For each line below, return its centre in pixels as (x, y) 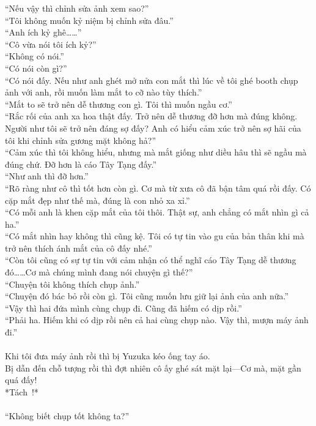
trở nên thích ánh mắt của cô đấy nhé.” (79, 248)
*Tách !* (22, 392)
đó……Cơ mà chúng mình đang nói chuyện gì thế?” (99, 272)
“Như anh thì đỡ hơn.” (47, 176)
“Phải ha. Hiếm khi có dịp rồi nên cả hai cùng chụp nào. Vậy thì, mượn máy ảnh (157, 320)
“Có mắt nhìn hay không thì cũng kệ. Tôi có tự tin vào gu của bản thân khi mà (155, 236)
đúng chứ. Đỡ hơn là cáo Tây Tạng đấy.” (81, 164)
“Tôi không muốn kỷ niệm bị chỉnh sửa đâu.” (89, 20)
